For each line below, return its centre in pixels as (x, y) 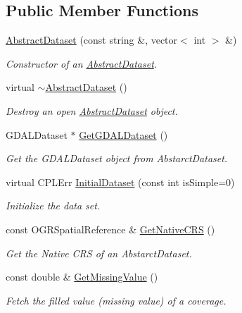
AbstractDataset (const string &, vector (92, 40)
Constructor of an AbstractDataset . (82, 63)
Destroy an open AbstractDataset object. (92, 110)
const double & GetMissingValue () (82, 277)
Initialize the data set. (53, 205)
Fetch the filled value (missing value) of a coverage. (116, 300)
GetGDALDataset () (123, 134)
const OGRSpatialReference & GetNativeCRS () (110, 229)
